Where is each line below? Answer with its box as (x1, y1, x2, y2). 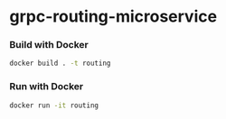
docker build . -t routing (9, 59, 111, 69)
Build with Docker (9, 39, 89, 51)
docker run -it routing (9, 101, 99, 110)
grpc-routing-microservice (9, 6, 218, 27)
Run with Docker (9, 80, 84, 93)
